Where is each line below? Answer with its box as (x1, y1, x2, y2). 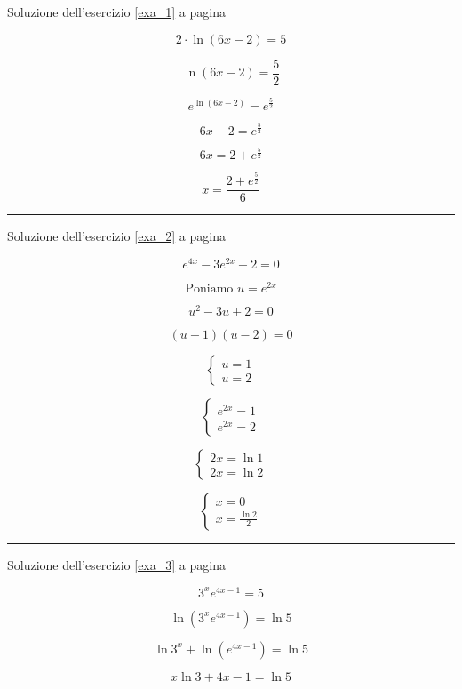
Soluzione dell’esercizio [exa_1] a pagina (7, 3, 226, 20)
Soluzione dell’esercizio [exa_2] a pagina (7, 227, 226, 245)
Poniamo (185, 283, 234, 296)
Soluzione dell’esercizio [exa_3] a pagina (7, 556, 226, 574)
